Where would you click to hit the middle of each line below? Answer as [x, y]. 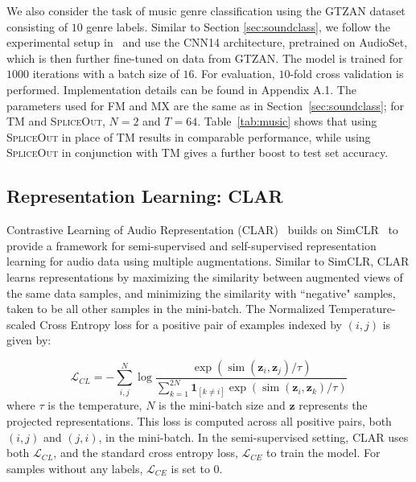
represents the [333, 405]
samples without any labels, [75, 468]
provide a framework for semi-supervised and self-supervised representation [192, 245]
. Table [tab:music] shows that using [287, 121]
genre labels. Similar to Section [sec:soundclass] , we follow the [238, 26]
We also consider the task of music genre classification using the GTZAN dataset [206, 10]
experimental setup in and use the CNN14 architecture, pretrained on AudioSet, [207, 42]
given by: [29, 340]
